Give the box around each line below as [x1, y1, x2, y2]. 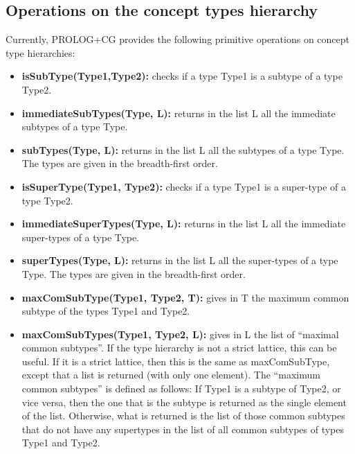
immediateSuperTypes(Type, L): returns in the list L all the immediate [21, 216, 346, 231]
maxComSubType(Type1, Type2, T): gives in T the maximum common [21, 290, 349, 304]
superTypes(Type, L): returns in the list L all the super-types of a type [21, 253, 338, 268]
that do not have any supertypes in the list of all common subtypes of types [21, 421, 345, 436]
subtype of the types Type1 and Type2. [21, 304, 190, 318]
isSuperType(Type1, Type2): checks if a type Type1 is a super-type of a [21, 179, 346, 193]
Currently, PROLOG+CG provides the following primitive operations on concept [6, 32, 350, 46]
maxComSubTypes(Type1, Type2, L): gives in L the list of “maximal [21, 326, 339, 341]
